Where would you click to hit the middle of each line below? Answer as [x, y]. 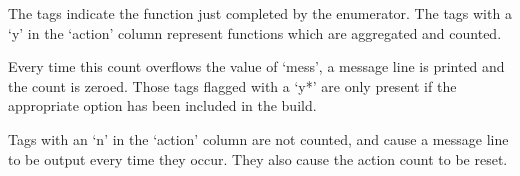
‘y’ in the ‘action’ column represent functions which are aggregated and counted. [255, 32]
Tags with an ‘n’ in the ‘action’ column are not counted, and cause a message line [258, 138]
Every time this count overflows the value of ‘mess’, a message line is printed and [256, 66]
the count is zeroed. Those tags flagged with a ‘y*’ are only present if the [232, 85]
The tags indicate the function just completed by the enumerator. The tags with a [260, 13]
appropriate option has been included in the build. [162, 105]
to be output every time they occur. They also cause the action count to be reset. [258, 158]
